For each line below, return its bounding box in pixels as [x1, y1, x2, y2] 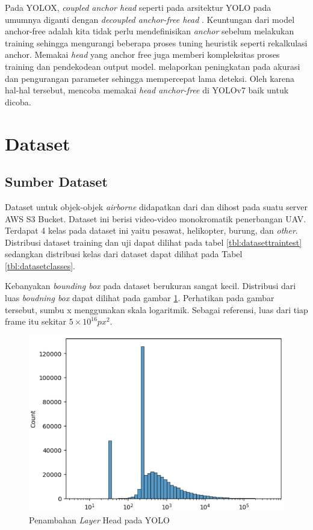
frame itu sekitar [5, 315, 67, 328]
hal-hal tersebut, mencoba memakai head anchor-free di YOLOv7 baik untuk [5, 84, 289, 96]
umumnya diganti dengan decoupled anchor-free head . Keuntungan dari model [5, 13, 295, 25]
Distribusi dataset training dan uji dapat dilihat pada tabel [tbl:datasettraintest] [5, 235, 302, 248]
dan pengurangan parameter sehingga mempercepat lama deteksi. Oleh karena [5, 72, 295, 84]
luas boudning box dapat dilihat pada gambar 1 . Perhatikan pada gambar [5, 291, 274, 304]
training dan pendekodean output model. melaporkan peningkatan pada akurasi [5, 60, 300, 72]
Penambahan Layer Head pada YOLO [29, 513, 170, 526]
